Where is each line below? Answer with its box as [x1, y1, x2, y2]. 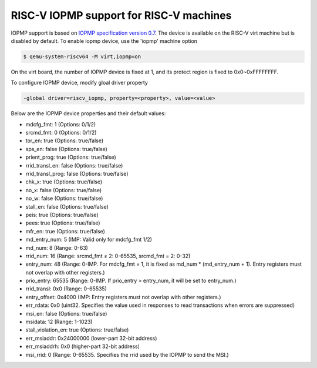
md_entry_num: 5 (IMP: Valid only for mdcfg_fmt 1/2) [25, 236, 153, 243]
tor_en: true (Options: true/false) [25, 137, 104, 144]
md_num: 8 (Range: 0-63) [25, 244, 88, 251]
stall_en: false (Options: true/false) [25, 203, 109, 210]
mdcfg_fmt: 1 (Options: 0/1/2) [25, 121, 96, 128]
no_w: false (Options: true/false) [25, 195, 103, 202]
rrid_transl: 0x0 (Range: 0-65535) [25, 285, 107, 292]
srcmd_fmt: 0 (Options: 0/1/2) [25, 129, 97, 136]
